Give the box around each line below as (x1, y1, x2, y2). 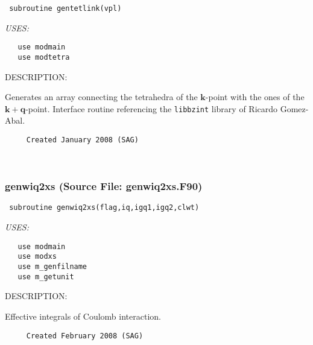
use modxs (17, 252, 57, 261)
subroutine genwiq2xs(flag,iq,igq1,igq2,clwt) (9, 203, 200, 212)
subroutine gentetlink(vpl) (9, 4, 122, 13)
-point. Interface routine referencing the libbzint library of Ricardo (25, 102, 278, 115)
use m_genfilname (17, 262, 87, 271)
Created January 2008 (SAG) (26, 136, 139, 144)
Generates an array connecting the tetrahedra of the (5, 90, 198, 103)
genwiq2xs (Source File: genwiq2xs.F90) (5, 179, 203, 194)
